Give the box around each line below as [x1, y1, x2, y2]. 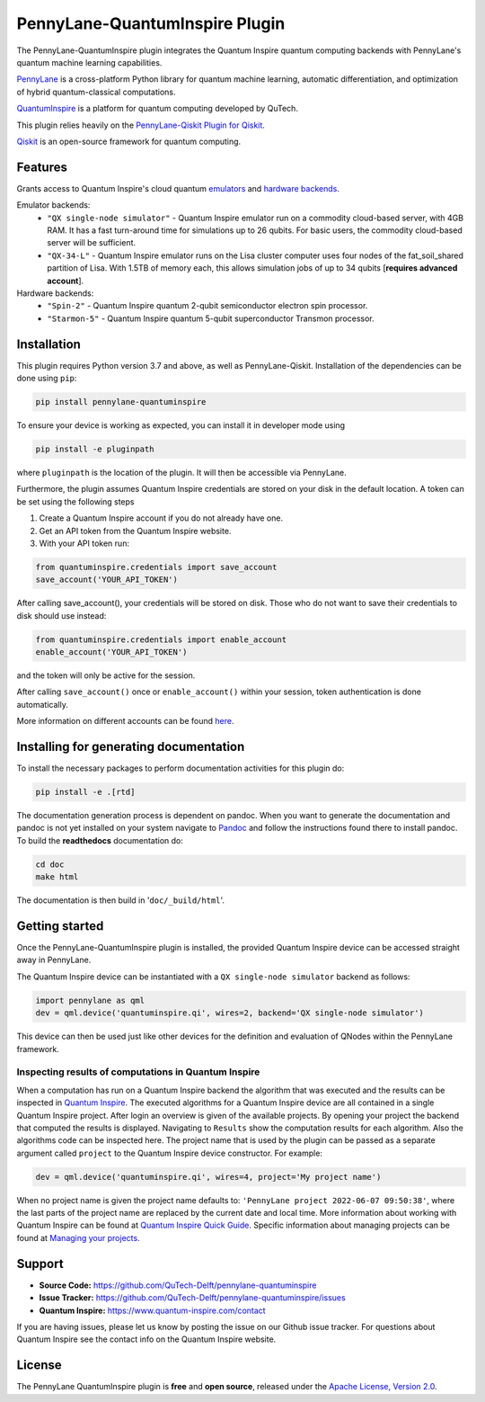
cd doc [35, 859, 65, 870]
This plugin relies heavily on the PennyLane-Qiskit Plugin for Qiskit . [16, 120, 265, 130]
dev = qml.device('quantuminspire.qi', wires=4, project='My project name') [35, 1172, 382, 1182]
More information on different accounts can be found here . [16, 716, 234, 727]
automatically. [16, 699, 69, 710]
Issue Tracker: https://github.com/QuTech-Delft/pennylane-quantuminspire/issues [39, 1292, 346, 1303]
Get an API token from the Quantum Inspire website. [39, 525, 232, 536]
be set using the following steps [16, 496, 135, 507]
